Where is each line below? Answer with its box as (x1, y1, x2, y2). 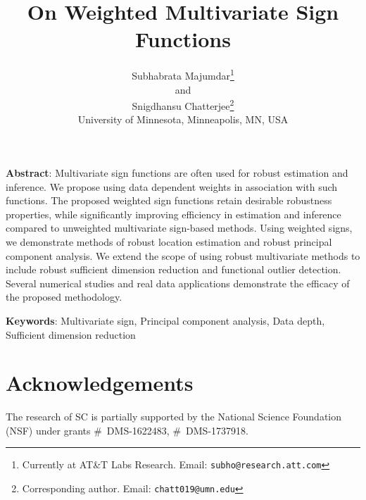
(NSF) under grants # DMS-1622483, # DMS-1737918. (6, 423, 248, 437)
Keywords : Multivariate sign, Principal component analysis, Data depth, (6, 313, 325, 327)
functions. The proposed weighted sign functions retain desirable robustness (6, 193, 332, 208)
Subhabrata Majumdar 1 (132, 66, 234, 82)
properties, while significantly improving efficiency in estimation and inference (6, 206, 341, 221)
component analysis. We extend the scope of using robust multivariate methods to (6, 248, 360, 263)
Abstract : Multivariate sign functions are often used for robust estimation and (6, 165, 348, 180)
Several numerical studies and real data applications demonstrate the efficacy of (6, 275, 350, 290)
